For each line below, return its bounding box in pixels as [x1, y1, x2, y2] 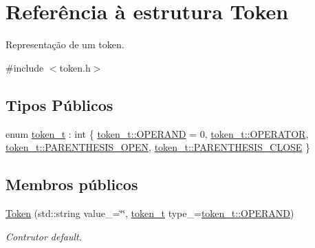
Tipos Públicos [6, 94, 113, 115]
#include [6, 60, 44, 74]
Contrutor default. [6, 229, 82, 243]
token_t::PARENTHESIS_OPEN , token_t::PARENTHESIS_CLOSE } [6, 140, 311, 154]
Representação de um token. [6, 37, 124, 52]
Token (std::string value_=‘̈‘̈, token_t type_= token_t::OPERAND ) [6, 205, 294, 220]
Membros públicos [6, 174, 138, 195]
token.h [59, 60, 91, 74]
